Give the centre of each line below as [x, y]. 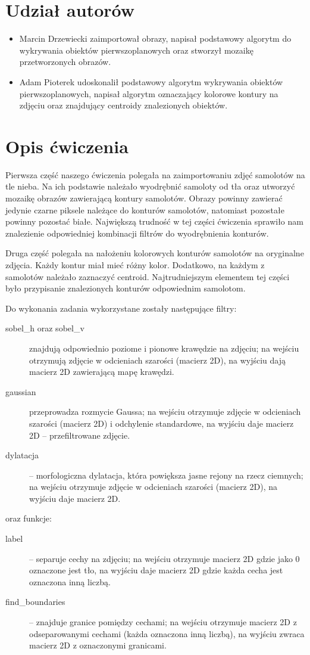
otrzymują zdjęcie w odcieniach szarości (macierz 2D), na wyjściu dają [158, 360]
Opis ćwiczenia [67, 146]
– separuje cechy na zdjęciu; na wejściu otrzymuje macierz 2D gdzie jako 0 [165, 558]
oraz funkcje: [29, 518]
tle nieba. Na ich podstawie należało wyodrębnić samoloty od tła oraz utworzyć [150, 186]
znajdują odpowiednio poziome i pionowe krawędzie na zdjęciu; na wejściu [164, 348]
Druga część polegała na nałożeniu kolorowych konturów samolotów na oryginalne [155, 253]
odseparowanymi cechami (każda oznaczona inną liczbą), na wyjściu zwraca [167, 633]
